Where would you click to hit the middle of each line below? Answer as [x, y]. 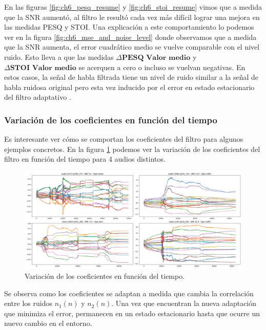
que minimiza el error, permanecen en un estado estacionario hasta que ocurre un [132, 313]
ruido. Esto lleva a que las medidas [59, 57]
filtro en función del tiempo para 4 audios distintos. [85, 159]
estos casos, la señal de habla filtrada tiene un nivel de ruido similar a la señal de [131, 77]
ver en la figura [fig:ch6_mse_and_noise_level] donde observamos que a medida [130, 37]
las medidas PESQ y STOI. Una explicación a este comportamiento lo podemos [129, 27]
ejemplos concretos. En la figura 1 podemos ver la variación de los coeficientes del [132, 149]
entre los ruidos [28, 303]
